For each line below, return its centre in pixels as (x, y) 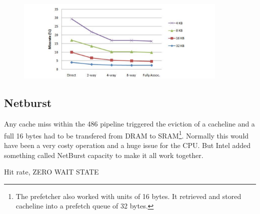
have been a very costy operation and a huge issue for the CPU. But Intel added (127, 145)
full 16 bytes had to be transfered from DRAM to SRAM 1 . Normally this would (126, 134)
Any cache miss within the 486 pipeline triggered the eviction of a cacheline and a (129, 124)
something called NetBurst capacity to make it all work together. (104, 155)
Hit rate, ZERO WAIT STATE (51, 172)
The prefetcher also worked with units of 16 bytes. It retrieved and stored (128, 196)
